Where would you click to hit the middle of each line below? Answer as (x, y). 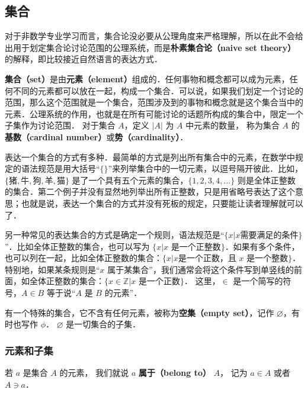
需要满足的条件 (269, 236)
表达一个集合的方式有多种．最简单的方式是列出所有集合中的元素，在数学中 (150, 157)
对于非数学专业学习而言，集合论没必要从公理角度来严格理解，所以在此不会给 (154, 36)
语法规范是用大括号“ (60, 168)
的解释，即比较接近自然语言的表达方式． (84, 59)
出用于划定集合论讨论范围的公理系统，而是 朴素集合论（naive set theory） (150, 47)
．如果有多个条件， (262, 246)
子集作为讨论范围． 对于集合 (60, 125)
